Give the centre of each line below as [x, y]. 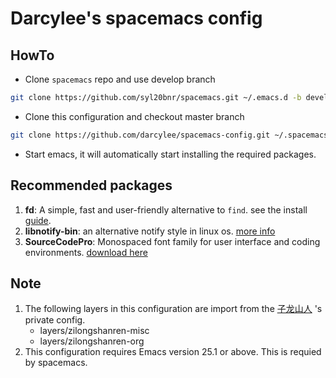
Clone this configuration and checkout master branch [134, 116]
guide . [38, 220]
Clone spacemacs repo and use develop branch [120, 79]
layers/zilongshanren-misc [94, 331]
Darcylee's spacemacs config [136, 18]
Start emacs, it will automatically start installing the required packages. [170, 154]
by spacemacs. [56, 363]
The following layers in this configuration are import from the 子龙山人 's [173, 309]
